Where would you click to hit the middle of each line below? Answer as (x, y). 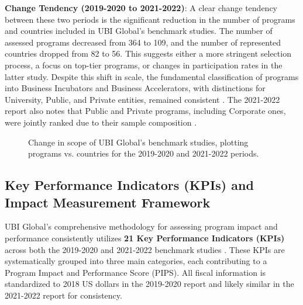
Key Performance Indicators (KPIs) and (129, 185)
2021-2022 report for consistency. (63, 295)
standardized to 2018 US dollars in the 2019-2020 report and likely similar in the (149, 284)
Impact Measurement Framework (108, 202)
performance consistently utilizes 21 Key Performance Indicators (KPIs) (145, 238)
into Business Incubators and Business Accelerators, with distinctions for (135, 88)
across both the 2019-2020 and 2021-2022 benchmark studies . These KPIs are (145, 249)
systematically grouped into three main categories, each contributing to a (136, 261)
